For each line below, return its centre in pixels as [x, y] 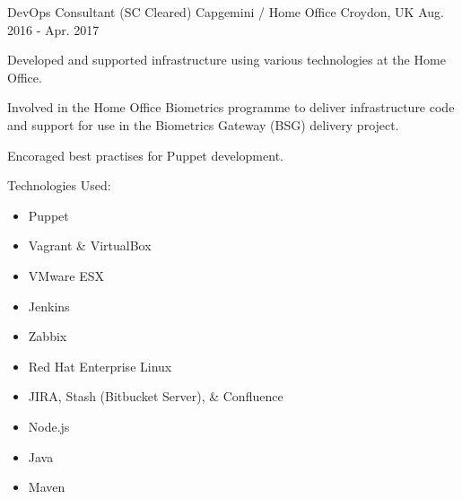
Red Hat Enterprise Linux [100, 366]
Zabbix [48, 336]
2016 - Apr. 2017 [53, 29]
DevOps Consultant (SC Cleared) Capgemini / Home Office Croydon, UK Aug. [226, 12]
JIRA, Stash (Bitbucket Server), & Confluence [156, 396]
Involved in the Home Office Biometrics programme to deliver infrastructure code [231, 107]
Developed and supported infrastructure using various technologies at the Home [227, 60]
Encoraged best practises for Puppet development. [145, 155]
